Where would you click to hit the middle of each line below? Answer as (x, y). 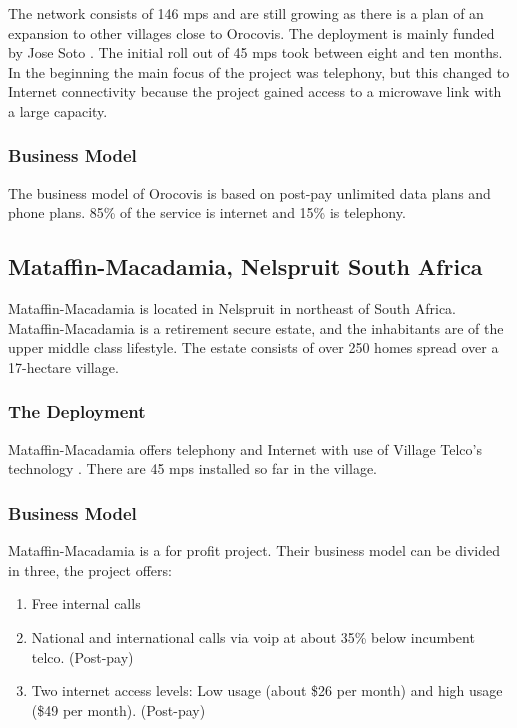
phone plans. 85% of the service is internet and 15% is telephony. (207, 212)
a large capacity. (58, 110)
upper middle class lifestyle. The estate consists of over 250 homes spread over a (253, 347)
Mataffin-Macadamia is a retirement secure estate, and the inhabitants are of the (256, 327)
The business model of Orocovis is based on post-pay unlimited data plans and (249, 192)
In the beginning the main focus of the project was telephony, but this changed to (259, 71)
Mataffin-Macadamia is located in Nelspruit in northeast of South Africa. (232, 308)
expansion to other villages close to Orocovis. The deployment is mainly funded (251, 32)
